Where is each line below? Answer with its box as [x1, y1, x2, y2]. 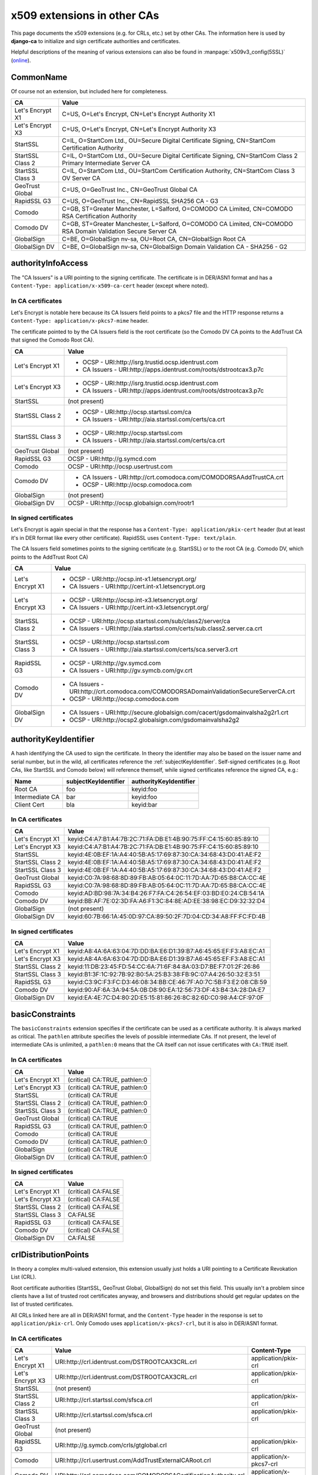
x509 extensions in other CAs [11, 9, 159, 22]
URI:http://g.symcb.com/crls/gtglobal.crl [55, 1441, 167, 1450]
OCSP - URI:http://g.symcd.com [68, 454, 157, 463]
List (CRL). [11, 1273, 37, 1280]
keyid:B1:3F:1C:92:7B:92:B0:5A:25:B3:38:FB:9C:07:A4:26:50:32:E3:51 [68, 971, 260, 979]
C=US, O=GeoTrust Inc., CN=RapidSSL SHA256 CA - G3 [62, 197, 218, 205]
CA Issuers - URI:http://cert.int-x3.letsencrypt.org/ [69, 603, 209, 611]
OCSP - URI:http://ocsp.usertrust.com [68, 462, 173, 470]
